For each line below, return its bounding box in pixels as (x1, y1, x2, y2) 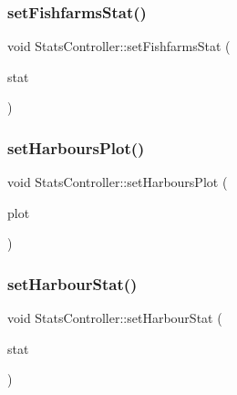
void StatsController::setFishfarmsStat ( (7, 36, 231, 56)
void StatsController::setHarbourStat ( (7, 308, 222, 327)
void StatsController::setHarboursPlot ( (7, 172, 228, 192)
